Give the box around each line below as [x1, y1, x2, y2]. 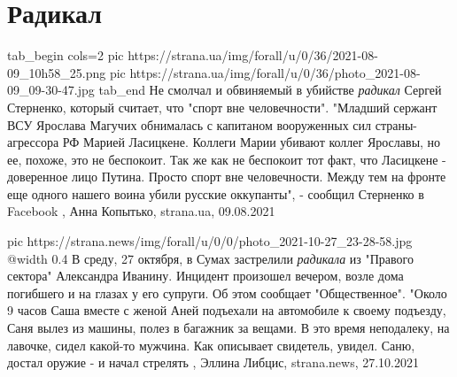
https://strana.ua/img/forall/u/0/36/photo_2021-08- [129, 63, 421, 81]
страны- [375, 115, 417, 134]
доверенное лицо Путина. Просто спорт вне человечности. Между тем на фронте [7, 167, 446, 186]
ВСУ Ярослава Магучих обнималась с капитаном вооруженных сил [7, 115, 372, 134]
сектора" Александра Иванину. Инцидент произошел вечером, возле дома [7, 266, 404, 285]
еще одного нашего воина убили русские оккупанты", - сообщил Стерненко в [7, 184, 424, 203]
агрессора [7, 133, 59, 151]
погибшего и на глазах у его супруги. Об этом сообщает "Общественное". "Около [7, 283, 447, 302]
